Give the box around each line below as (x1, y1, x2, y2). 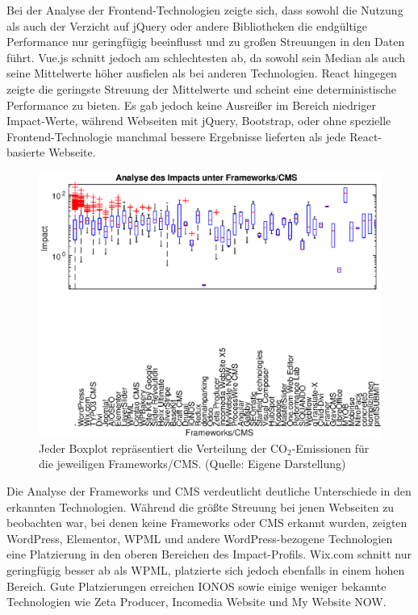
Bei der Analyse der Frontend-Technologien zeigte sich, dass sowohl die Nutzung (6, 2, 403, 18)
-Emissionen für (291, 439, 370, 456)
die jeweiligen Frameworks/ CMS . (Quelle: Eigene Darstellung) (39, 455, 346, 472)
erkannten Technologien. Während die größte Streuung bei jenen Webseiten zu (6, 498, 395, 515)
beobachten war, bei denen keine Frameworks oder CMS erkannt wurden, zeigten (6, 514, 408, 531)
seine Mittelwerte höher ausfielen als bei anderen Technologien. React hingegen (6, 65, 397, 82)
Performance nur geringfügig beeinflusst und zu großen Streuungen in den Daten (6, 33, 405, 50)
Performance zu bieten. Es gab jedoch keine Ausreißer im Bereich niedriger (6, 96, 376, 113)
